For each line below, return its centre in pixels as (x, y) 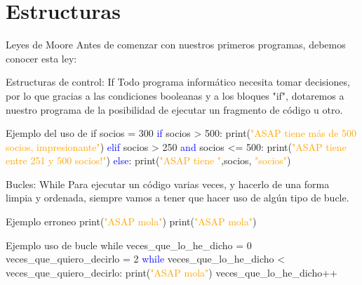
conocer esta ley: (41, 58)
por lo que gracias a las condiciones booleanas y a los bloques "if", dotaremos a (175, 95)
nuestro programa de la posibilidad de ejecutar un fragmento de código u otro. (174, 109)
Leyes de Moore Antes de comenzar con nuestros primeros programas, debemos (176, 45)
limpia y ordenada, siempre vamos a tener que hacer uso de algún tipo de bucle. (177, 198)
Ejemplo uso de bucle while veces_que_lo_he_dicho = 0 (129, 245)
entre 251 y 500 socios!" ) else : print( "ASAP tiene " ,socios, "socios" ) (148, 160)
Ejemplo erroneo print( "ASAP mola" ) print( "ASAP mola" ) (131, 221)
